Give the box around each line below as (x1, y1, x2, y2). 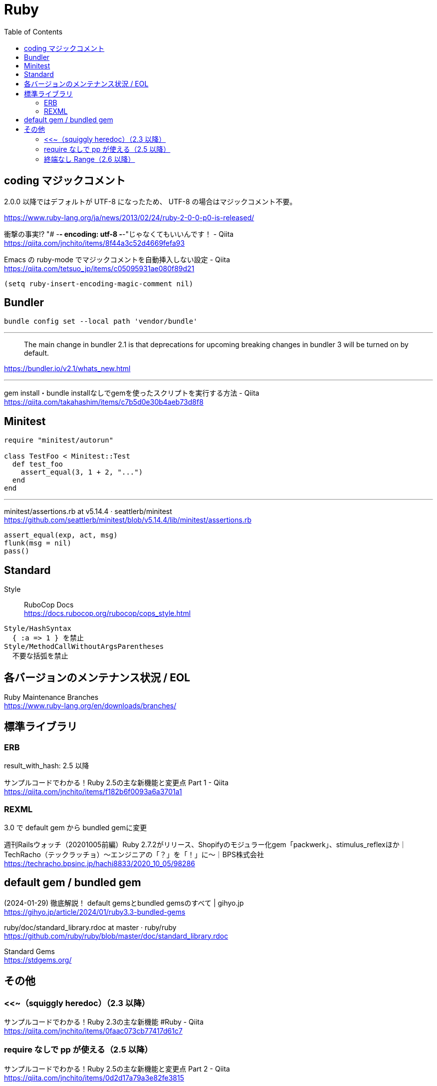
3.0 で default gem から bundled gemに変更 (4, 823, 147, 832)
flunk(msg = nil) (4, 539, 71, 547)
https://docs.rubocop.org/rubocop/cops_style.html (24, 609, 191, 618)
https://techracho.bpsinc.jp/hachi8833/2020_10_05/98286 (4, 859, 195, 868)
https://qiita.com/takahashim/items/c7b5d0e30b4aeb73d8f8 (4, 398, 204, 407)
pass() (4, 547, 29, 555)
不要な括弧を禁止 (12, 652, 68, 660)
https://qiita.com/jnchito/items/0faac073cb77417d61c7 (4, 1027, 183, 1035)
